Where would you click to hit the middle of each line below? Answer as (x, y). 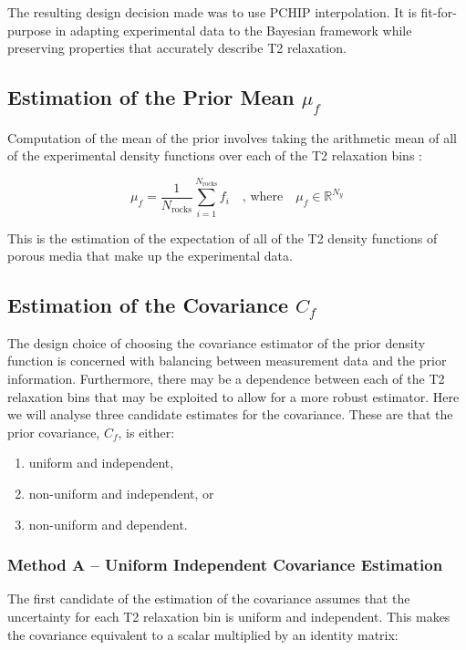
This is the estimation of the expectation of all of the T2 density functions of (223, 237)
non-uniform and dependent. (108, 524)
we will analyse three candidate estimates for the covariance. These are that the (230, 414)
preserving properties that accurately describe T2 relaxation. (177, 48)
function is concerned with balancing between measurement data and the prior (227, 361)
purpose (29, 30)
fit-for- (439, 12)
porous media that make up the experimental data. (150, 256)
